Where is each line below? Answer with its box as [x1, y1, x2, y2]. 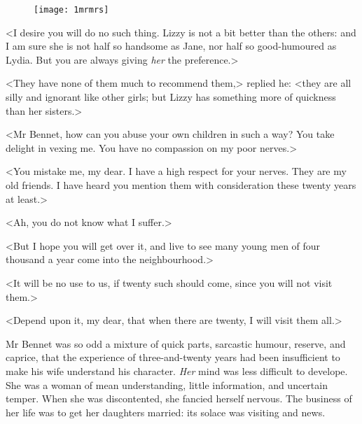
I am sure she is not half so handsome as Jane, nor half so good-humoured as [6, 38, 337, 53]
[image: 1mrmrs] [34, 5, 109, 15]
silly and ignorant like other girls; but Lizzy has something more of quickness [6, 90, 336, 104]
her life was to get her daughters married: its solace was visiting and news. [6, 404, 326, 419]
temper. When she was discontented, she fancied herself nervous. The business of [6, 391, 352, 406]
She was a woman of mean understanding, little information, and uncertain [6, 377, 328, 392]
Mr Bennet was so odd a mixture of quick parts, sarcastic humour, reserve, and [6, 336, 346, 351]
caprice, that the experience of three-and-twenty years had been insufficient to [6, 350, 340, 365]
